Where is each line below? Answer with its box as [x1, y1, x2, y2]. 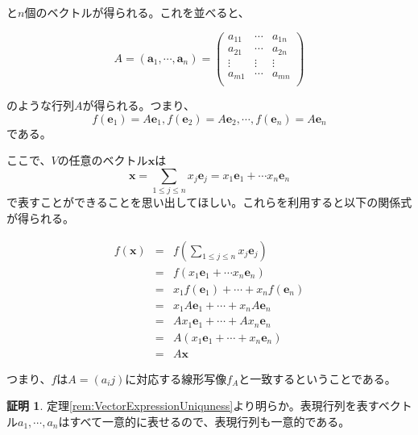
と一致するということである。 [238, 370, 396, 387]
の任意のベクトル [57, 152, 148, 169]
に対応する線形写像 [125, 370, 227, 387]
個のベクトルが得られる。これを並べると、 [24, 4, 250, 20]
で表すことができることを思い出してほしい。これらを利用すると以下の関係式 [6, 194, 412, 211]
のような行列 [6, 97, 74, 114]
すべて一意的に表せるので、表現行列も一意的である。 [69, 412, 350, 429]
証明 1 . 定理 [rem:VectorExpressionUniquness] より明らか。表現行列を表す [6, 397, 379, 414]
